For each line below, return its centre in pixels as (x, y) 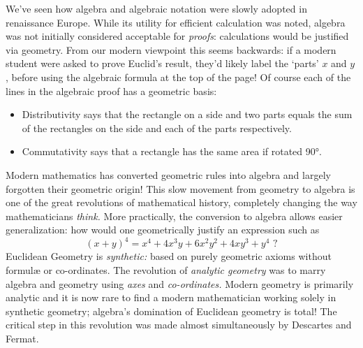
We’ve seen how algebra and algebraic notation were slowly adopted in (156, 8)
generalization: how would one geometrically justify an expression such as (163, 230)
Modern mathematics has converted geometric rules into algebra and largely (168, 174)
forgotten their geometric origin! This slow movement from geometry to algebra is (180, 188)
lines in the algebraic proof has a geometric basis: (111, 90)
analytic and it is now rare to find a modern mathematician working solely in (171, 297)
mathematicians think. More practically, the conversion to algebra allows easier (174, 216)
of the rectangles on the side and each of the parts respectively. (157, 128)
